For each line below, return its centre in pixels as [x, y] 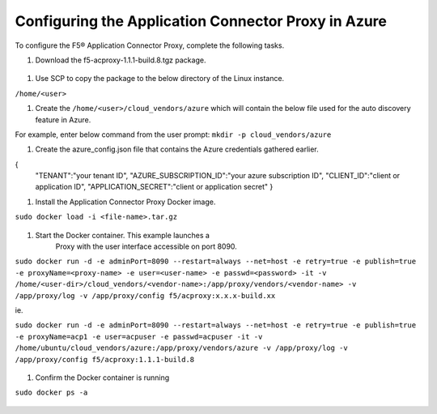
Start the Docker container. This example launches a [123, 235]
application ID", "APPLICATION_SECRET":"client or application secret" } [154, 187]
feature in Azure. [63, 120]
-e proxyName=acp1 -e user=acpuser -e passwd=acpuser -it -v [139, 337]
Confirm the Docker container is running [102, 378]
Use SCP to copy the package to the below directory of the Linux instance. [160, 79]
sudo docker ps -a [51, 393]
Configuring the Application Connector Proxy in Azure [201, 21]
